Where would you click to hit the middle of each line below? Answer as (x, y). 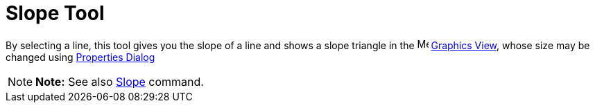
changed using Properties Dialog (80, 57)
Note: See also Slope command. (120, 81)
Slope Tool (55, 13)
